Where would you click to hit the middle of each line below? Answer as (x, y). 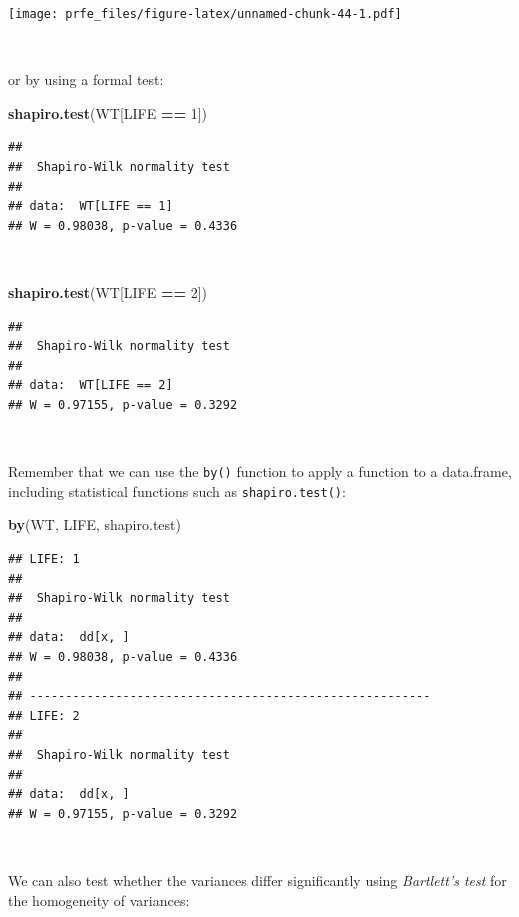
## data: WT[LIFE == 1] (90, 206)
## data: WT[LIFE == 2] (90, 385)
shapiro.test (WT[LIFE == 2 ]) (107, 292)
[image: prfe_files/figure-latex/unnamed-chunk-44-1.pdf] (205, 14)
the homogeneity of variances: (99, 899)
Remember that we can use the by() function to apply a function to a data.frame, (260, 471)
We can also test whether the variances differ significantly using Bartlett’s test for (257, 879)
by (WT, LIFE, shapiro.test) (94, 524)
